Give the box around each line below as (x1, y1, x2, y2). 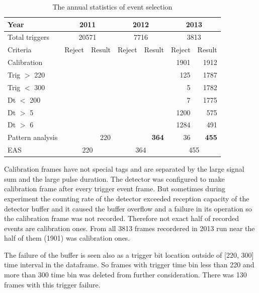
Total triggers (8, 32, 49, 42)
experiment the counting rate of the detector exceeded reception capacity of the (4, 193, 249, 203)
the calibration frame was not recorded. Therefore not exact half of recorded (4, 213, 239, 224)
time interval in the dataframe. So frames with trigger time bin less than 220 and (4, 259, 254, 270)
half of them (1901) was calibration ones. (4, 233, 130, 243)
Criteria (8, 44, 32, 55)
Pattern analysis (8, 132, 58, 142)
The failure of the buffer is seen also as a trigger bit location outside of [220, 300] (4, 249, 254, 260)
